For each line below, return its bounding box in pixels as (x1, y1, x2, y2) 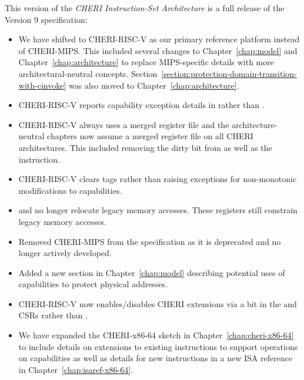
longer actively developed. (18, 247, 112, 259)
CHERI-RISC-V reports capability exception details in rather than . (18, 99, 265, 111)
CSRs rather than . (18, 309, 88, 321)
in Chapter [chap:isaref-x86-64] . (18, 363, 133, 375)
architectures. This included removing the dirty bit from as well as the (18, 141, 272, 153)
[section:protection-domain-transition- (161, 67, 297, 79)
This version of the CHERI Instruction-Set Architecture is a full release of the (5, 2, 285, 14)
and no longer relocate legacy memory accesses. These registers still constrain (18, 204, 298, 216)
